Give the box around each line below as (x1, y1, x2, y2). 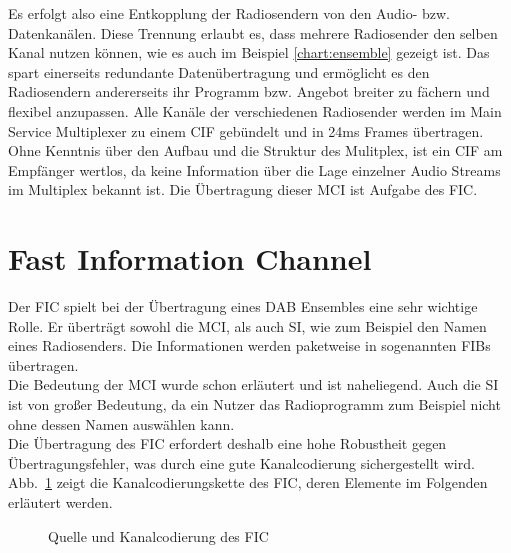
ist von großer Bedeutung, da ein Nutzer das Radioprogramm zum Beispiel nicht (8, 394, 501, 415)
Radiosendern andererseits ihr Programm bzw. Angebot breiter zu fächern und (8, 81, 490, 102)
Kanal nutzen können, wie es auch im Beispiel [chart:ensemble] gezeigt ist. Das (8, 42, 490, 63)
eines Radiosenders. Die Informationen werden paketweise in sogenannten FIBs (8, 335, 491, 356)
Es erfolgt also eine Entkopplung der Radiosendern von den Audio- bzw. (8, 3, 450, 23)
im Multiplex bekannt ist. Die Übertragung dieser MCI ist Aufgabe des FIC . (8, 179, 478, 200)
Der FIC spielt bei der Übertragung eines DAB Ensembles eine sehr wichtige (8, 296, 478, 317)
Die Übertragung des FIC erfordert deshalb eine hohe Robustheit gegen (8, 433, 447, 454)
